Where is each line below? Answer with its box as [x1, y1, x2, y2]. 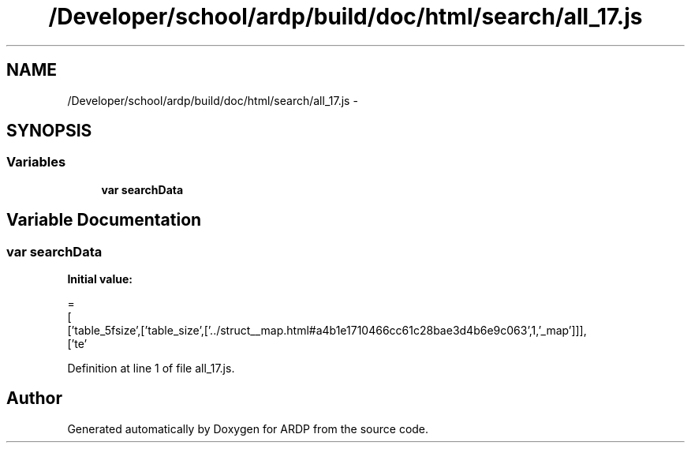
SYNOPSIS [6, 121, 92, 141]
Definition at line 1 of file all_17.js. [67, 361, 235, 376]
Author [6, 388, 62, 409]
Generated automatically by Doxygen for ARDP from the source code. [67, 421, 429, 436]
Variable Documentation [6, 210, 202, 230]
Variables [6, 154, 66, 170]
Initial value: [67, 272, 133, 286]
